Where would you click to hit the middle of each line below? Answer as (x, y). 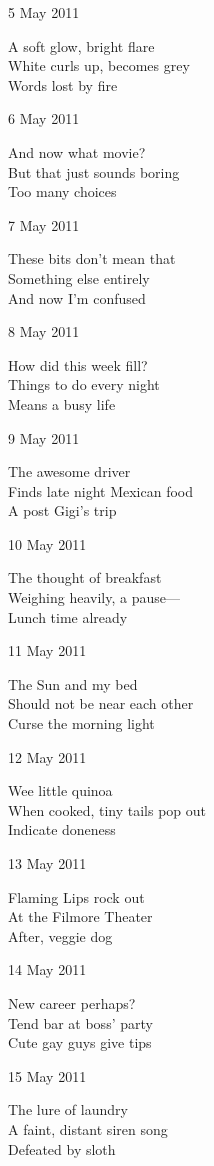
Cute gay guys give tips (80, 1042)
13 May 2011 (47, 863)
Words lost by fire (63, 84)
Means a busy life (62, 403)
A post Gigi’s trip (62, 510)
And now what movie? (77, 151)
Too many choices (62, 191)
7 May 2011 (44, 224)
